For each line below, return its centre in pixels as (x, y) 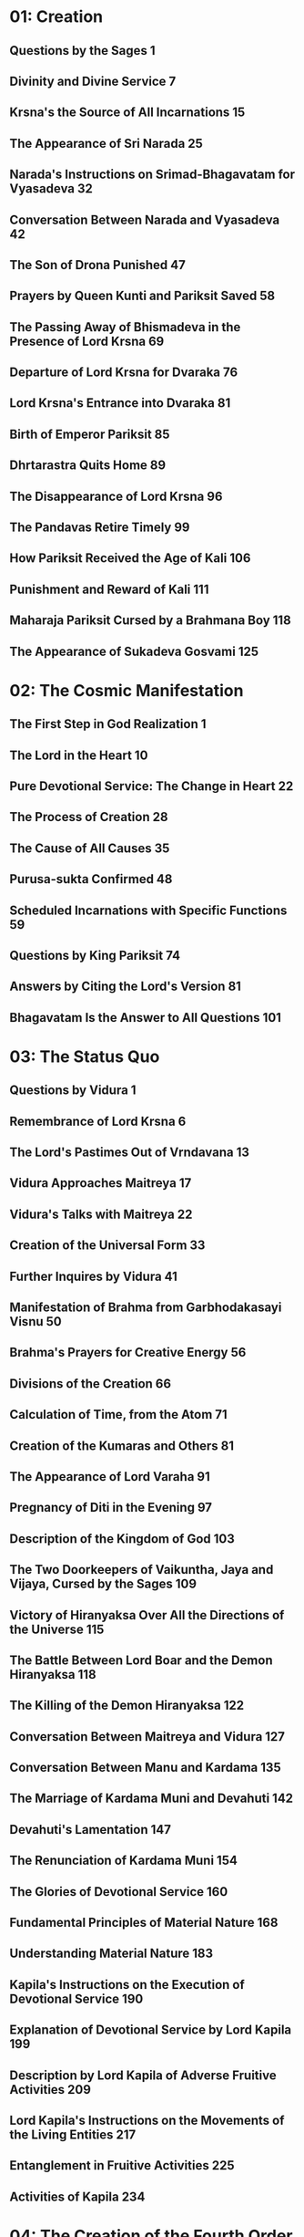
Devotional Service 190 (76, 1998)
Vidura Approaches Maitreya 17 (101, 1183)
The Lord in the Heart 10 (79, 755)
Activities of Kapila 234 (77, 2196)
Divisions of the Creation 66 (90, 1384)
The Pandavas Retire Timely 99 (100, 528)
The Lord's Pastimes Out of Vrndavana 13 (130, 1153)
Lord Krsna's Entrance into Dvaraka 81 (120, 403)
